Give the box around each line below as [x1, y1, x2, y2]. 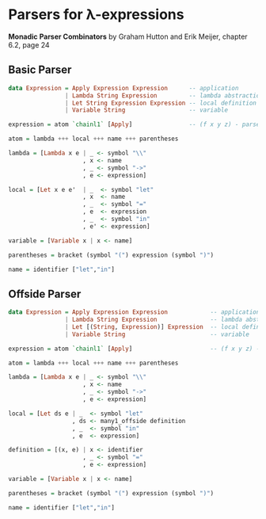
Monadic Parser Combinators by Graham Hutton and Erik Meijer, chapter [8, 32, 248, 41]
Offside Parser [8, 287, 82, 300]
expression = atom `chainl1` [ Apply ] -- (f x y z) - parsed [8, 120, 264, 128]
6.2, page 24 [8, 40, 50, 49]
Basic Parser [8, 63, 72, 77]
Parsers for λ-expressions [8, 6, 184, 24]
